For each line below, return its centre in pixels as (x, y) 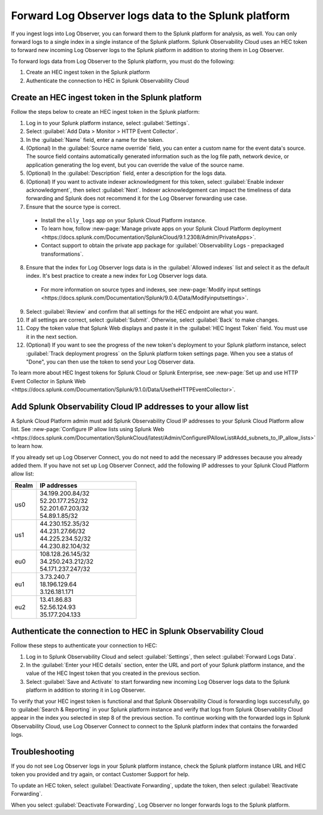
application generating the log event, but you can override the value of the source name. (135, 165)
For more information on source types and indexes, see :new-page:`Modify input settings (151, 289)
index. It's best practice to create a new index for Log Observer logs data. (117, 276)
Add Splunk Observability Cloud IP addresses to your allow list (130, 406)
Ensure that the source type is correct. (73, 207)
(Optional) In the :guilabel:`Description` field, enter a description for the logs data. (126, 173)
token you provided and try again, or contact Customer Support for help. (100, 774)
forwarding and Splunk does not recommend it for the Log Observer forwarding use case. (137, 198)
